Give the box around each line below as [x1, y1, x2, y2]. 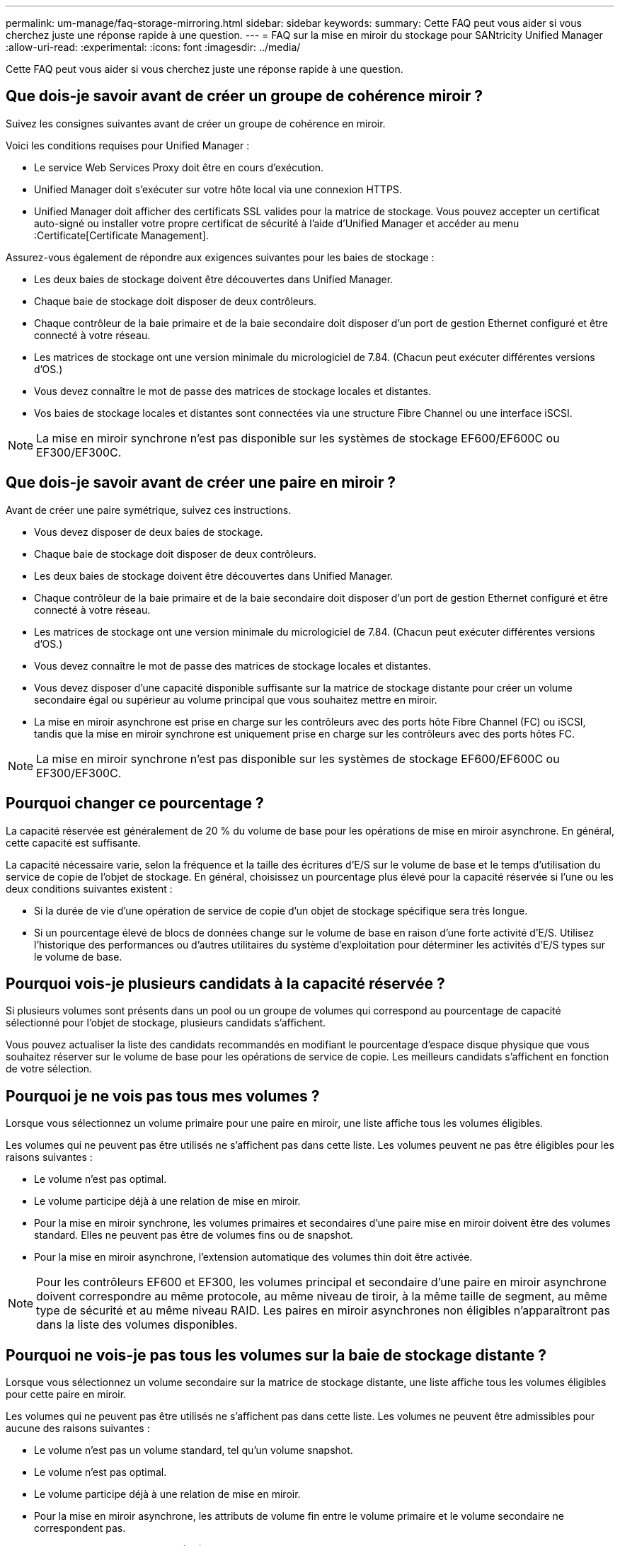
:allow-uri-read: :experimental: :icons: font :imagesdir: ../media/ [6, 41, 301, 53]
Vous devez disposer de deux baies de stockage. [34, 525, 263, 538]
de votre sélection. [6, 1063, 93, 1075]
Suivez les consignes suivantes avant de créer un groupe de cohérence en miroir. [6, 117, 386, 130]
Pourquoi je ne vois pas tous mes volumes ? [6, 1087, 320, 1105]
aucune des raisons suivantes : [6, 1422, 150, 1435]
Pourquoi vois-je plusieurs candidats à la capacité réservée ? [6, 974, 445, 992]
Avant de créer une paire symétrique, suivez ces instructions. [6, 503, 292, 516]
